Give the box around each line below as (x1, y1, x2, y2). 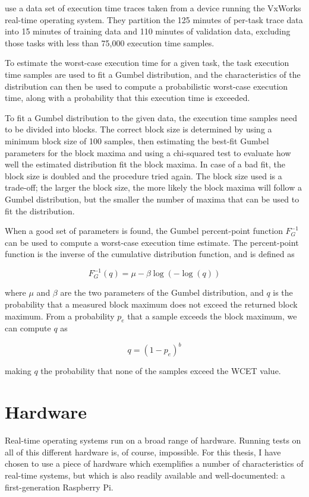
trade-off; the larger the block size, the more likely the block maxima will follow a (5, 181, 302, 194)
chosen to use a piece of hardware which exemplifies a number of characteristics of (5, 457, 304, 470)
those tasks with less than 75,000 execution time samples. (5, 36, 215, 49)
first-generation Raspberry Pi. (5, 480, 113, 493)
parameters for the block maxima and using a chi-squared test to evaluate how (5, 146, 291, 159)
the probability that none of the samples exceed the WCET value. (40, 365, 281, 377)
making (5, 365, 31, 377)
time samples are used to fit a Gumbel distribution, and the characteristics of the (5, 68, 301, 80)
